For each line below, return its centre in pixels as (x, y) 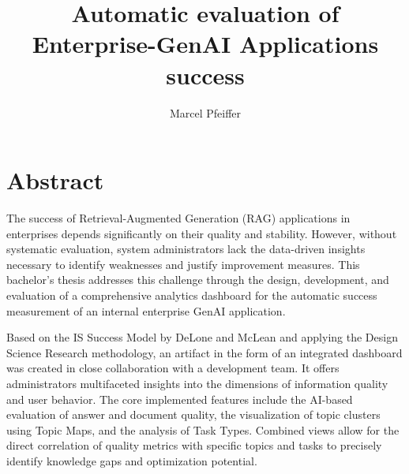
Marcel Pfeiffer (205, 112)
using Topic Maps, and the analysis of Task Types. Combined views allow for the (203, 429)
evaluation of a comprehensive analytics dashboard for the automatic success (192, 295)
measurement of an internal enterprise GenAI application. (146, 310)
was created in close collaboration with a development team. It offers (173, 368)
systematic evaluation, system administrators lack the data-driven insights (186, 249)
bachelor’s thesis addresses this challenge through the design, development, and (198, 280)
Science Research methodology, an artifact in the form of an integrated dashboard (204, 352)
